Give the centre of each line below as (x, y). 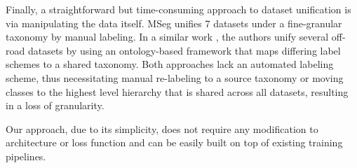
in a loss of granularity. (55, 105)
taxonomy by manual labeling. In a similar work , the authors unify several (167, 37)
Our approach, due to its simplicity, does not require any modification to (162, 128)
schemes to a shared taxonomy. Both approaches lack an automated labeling (170, 64)
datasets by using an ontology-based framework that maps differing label (184, 50)
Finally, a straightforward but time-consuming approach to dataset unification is (178, 9)
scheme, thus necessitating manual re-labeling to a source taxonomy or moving (175, 77)
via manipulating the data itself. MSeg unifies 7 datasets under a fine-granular (174, 23)
